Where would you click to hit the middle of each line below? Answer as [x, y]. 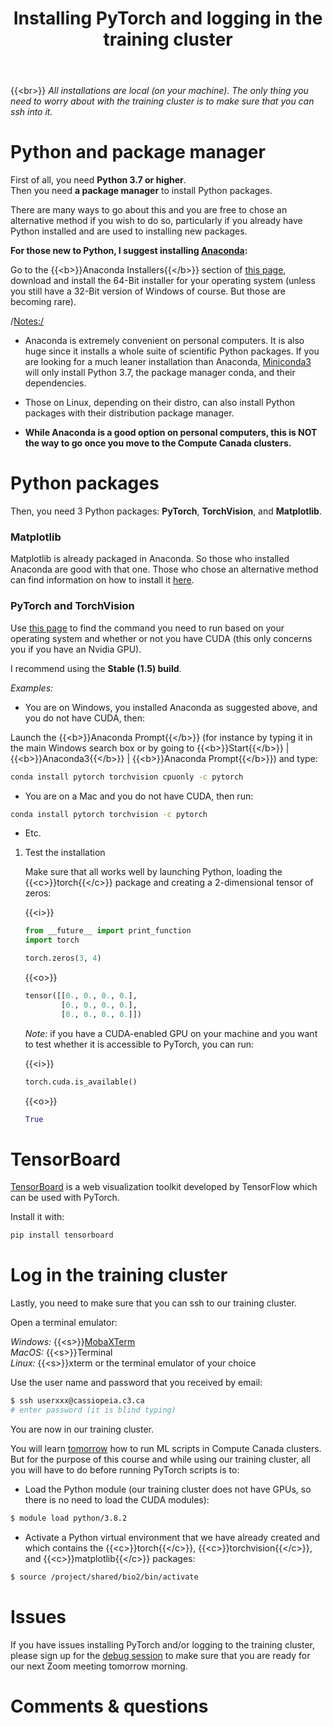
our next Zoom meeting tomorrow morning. [99, 1666]
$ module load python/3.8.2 [69, 1518]
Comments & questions [109, 1706]
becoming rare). [43, 302]
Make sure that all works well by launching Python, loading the [153, 872]
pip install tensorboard [62, 1235]
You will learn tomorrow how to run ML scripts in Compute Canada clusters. [166, 1448]
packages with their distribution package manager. [129, 413]
